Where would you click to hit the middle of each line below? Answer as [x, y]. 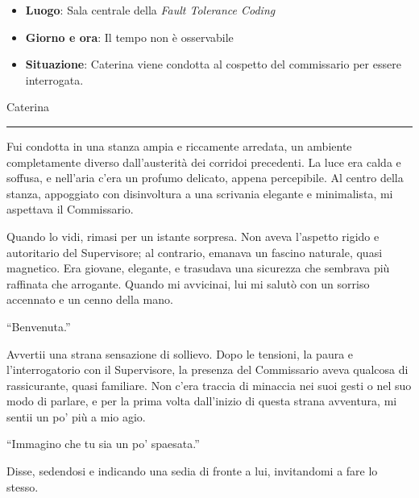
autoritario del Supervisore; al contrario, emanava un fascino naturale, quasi [195, 252]
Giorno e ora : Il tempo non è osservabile [129, 37]
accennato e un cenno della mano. [90, 299]
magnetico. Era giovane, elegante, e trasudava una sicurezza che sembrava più [198, 268]
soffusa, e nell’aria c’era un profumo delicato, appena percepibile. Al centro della [205, 178]
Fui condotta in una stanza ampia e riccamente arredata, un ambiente [179, 145]
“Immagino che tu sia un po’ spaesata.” [103, 444]
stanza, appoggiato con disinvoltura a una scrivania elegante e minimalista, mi [200, 193]
